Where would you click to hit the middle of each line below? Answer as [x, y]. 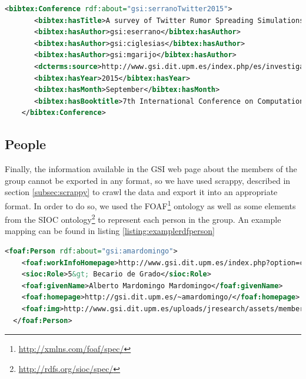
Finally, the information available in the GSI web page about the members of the [151, 169]
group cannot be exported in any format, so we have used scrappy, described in [148, 180]
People [26, 144]
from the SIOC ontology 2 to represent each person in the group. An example [143, 218]
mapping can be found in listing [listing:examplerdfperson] [110, 231]
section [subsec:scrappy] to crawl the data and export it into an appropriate [141, 192]
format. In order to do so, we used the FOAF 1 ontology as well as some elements [150, 205]
